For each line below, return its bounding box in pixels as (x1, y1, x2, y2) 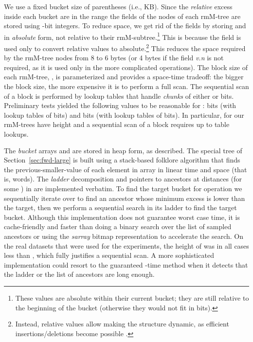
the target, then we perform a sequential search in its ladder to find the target (4, 202, 237, 213)
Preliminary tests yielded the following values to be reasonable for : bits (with (4, 100, 236, 110)
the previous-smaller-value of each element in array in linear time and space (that (4, 164, 247, 174)
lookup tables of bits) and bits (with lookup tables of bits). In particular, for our (4, 109, 244, 120)
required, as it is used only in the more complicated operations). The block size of (4, 62, 248, 72)
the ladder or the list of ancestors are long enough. (4, 269, 155, 279)
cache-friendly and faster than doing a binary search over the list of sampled (4, 221, 232, 232)
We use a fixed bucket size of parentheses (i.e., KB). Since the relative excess (4, 1, 233, 11)
